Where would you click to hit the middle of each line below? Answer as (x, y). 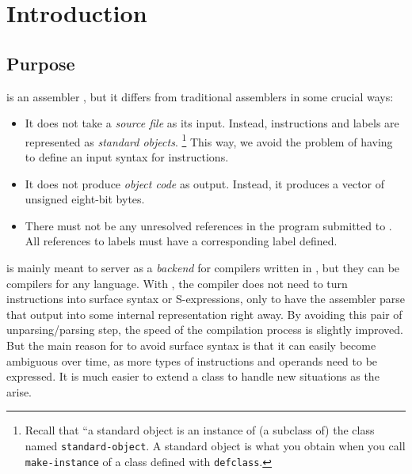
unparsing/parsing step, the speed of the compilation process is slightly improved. (205, 330)
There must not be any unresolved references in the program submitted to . (208, 225)
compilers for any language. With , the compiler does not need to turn (177, 283)
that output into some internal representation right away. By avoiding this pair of (204, 314)
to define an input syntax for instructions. (127, 157)
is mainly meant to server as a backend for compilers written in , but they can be (203, 267)
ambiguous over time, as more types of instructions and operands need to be (192, 360)
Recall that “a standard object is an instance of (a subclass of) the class (200, 430)
